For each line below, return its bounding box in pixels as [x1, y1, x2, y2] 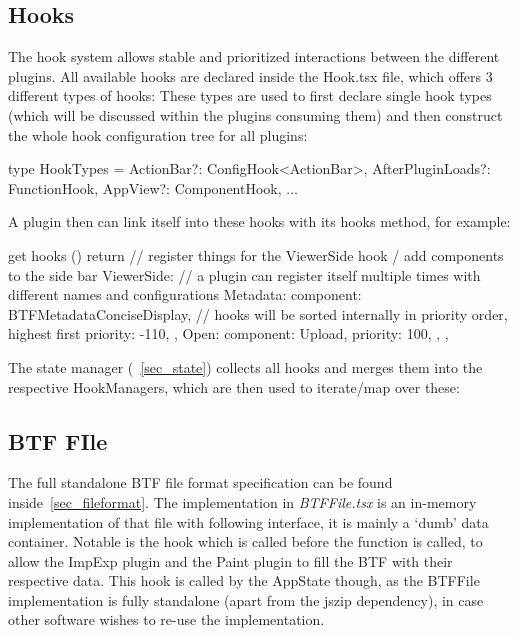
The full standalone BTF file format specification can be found [8, 472, 393, 493]
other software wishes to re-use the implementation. [8, 609, 325, 630]
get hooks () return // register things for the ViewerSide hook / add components [8, 244, 504, 265]
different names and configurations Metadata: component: [8, 284, 362, 305]
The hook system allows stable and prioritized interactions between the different [8, 46, 500, 67]
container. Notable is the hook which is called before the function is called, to [8, 531, 483, 552]
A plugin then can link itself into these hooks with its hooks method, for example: [8, 211, 511, 232]
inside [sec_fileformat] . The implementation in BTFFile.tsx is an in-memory [8, 491, 477, 512]
